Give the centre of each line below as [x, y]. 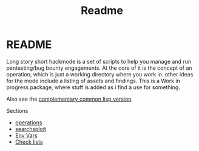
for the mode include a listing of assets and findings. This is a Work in [93, 81]
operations [29, 122]
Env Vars [26, 135]
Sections [17, 110]
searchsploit [31, 129]
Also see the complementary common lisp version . [70, 99]
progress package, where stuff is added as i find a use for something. [93, 87]
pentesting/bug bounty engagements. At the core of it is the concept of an [99, 68]
